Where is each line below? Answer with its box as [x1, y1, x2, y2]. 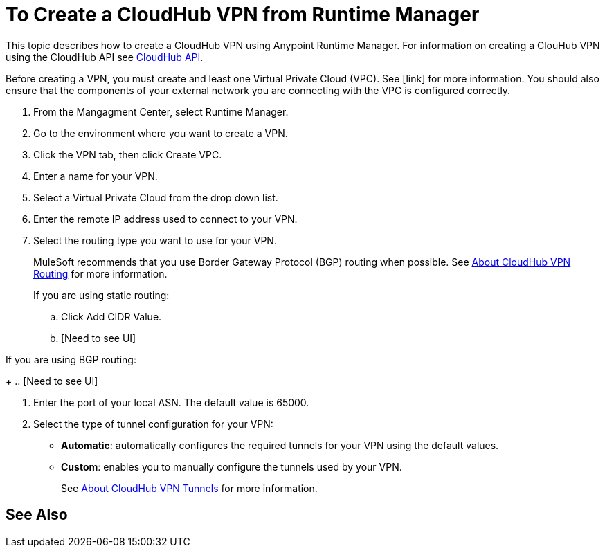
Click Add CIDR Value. [61, 310, 162, 323]
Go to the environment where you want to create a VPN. [33, 127, 288, 139]
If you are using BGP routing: [6, 353, 136, 365]
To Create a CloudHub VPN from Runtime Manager [6, 3, 480, 26]
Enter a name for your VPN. [33, 170, 158, 182]
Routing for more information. [33, 267, 168, 280]
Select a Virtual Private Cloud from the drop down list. [33, 191, 278, 203]
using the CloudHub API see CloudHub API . [6, 51, 204, 63]
